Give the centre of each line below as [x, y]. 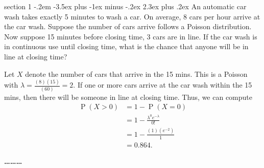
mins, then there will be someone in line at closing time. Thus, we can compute [128, 97]
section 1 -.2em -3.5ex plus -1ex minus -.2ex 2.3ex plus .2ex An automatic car [125, 6]
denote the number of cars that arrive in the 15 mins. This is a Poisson [136, 73]
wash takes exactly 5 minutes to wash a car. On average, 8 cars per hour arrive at [132, 16]
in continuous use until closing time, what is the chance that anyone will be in [126, 46]
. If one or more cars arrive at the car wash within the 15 [163, 85]
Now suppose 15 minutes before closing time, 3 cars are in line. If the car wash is [131, 36]
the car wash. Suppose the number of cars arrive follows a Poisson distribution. [128, 26]
